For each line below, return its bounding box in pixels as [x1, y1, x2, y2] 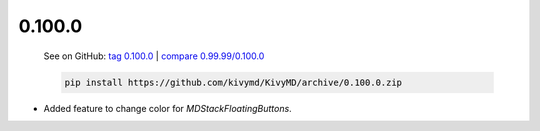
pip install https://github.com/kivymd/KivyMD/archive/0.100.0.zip [64, 76, 403, 88]
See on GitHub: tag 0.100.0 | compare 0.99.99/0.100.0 [43, 50, 265, 62]
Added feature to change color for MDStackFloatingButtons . [43, 102, 292, 114]
